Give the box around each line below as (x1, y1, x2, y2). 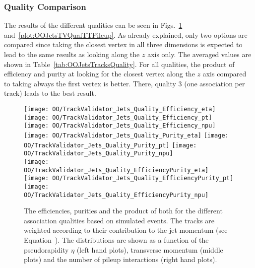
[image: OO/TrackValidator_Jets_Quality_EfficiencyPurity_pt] (24, 175, 234, 182)
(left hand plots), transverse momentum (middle (76, 244, 223, 255)
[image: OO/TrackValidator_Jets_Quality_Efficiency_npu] (24, 122, 216, 130)
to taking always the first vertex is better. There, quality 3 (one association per (4, 78, 245, 88)
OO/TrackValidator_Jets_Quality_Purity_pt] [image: (24, 141, 197, 149)
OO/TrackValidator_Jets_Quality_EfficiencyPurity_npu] (24, 191, 209, 199)
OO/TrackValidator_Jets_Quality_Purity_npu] (24, 150, 173, 157)
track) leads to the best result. (4, 88, 96, 98)
